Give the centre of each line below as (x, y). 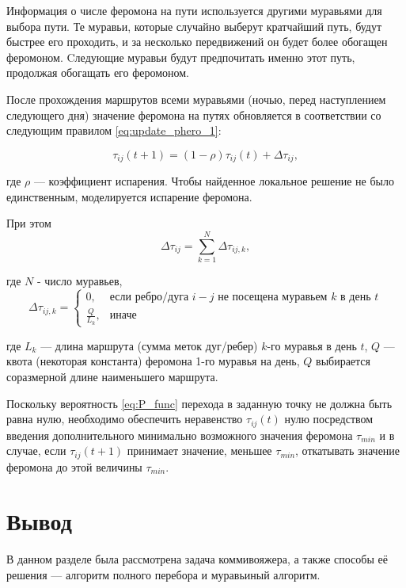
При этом (29, 223)
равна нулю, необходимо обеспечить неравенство (125, 419)
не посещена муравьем (273, 297)
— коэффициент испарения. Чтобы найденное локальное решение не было (214, 181)
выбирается (343, 361)
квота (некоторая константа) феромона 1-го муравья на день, (153, 361)
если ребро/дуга (149, 297)
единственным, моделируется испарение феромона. (129, 196)
